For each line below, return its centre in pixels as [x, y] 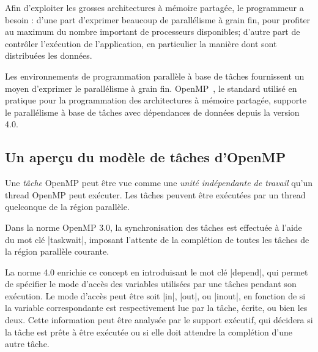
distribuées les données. [49, 55]
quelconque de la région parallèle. [67, 207]
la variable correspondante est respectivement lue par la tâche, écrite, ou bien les [156, 308]
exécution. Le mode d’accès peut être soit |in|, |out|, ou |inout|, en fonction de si [155, 295]
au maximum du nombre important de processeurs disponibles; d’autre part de [153, 32]
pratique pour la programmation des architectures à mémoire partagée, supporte [156, 100]
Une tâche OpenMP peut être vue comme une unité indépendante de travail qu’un [159, 183]
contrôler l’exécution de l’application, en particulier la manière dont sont [141, 43]
